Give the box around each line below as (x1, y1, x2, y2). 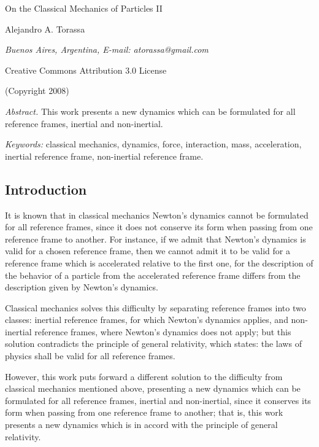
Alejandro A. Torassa (5, 22, 85, 35)
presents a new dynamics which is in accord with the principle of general (5, 418, 278, 431)
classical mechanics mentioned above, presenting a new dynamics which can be (5, 382, 301, 395)
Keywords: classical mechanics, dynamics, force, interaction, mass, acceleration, (5, 138, 302, 150)
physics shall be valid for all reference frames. (5, 349, 175, 362)
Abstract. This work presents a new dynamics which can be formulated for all (5, 104, 296, 117)
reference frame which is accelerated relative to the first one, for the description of (5, 256, 313, 269)
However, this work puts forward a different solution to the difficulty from (5, 370, 283, 383)
